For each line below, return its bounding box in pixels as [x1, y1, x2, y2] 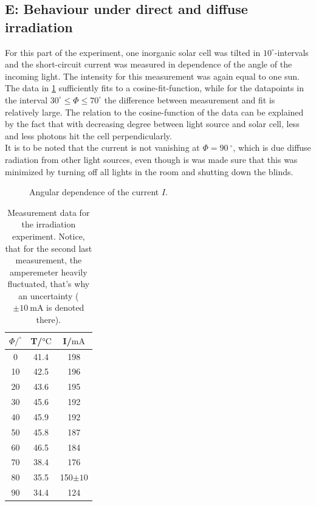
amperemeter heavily [10, 265, 88, 278]
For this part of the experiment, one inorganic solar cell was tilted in [5, 46, 261, 58]
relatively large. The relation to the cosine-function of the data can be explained [5, 105, 304, 118]
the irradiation [21, 218, 76, 230]
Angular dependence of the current [29, 185, 159, 198]
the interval [5, 93, 48, 106]
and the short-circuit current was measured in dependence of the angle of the [5, 58, 292, 71]
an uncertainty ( [18, 289, 79, 302]
